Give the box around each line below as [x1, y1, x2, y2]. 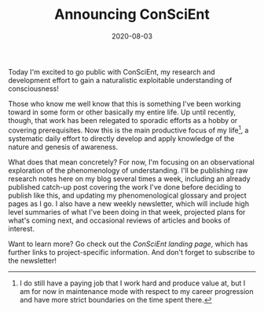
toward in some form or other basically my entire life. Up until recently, [8, 107, 236, 117]
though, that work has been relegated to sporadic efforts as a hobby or [8, 115, 238, 125]
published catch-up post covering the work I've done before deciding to [8, 182, 242, 191]
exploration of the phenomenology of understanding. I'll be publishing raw [8, 165, 248, 175]
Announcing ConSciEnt [53, 5, 211, 24]
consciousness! [8, 84, 59, 93]
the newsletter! [8, 256, 57, 265]
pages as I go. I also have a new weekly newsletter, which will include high [8, 198, 250, 209]
